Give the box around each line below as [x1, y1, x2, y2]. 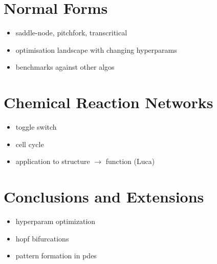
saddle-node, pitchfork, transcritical [15, 27, 127, 38]
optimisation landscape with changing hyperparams [15, 44, 177, 55]
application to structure [15, 156, 90, 167]
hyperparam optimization [15, 215, 96, 226]
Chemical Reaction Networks [4, 92, 213, 113]
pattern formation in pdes [15, 250, 97, 261]
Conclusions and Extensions [4, 186, 204, 207]
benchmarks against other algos [15, 62, 115, 72]
